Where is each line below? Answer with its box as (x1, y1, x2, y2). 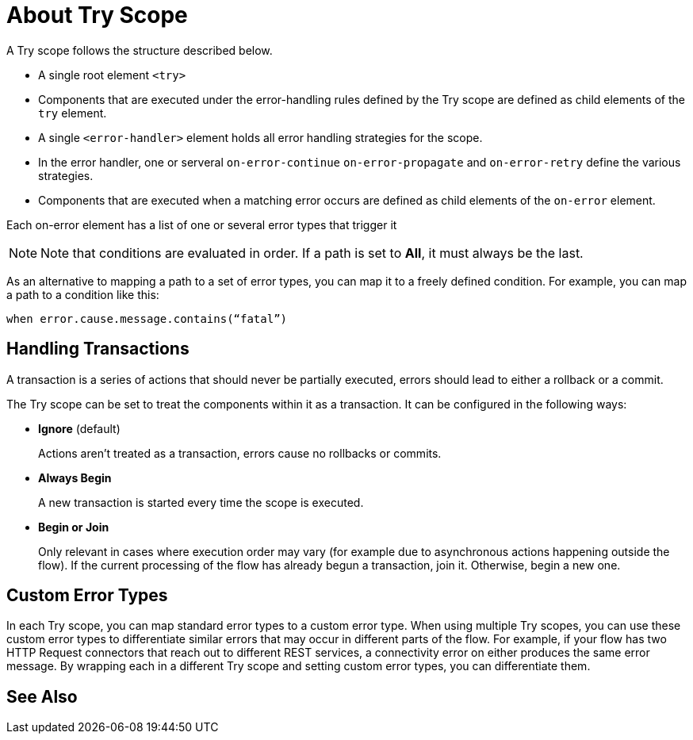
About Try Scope (6, 2, 188, 29)
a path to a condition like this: (6, 287, 159, 301)
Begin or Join (38, 520, 109, 534)
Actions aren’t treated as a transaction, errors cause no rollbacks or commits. (38, 446, 442, 460)
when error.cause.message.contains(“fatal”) (6, 312, 288, 325)
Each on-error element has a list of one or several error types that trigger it (6, 217, 397, 232)
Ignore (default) (38, 421, 121, 435)
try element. (38, 105, 107, 120)
